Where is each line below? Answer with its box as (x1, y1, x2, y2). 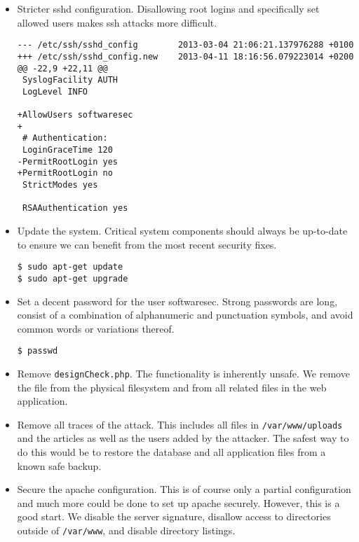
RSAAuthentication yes (22, 203, 128, 214)
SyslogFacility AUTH (22, 75, 118, 85)
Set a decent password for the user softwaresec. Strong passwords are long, (17, 293, 338, 308)
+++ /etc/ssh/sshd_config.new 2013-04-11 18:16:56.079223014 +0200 (17, 51, 354, 62)
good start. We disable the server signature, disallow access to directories (17, 509, 331, 524)
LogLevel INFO (22, 86, 88, 97)
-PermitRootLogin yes (17, 156, 118, 167)
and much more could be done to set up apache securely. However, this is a (17, 495, 340, 510)
